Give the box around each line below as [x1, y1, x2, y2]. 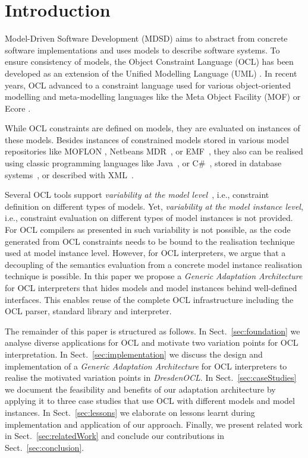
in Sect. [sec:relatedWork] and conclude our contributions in [5, 429, 225, 442]
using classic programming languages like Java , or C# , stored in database [5, 157, 282, 169]
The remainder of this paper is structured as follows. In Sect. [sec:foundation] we [5, 324, 300, 337]
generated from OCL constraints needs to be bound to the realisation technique [5, 235, 295, 247]
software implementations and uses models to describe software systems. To [5, 43, 280, 56]
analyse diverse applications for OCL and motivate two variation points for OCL [5, 336, 298, 349]
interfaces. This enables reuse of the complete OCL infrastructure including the [5, 293, 294, 305]
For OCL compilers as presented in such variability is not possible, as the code [5, 223, 291, 236]
